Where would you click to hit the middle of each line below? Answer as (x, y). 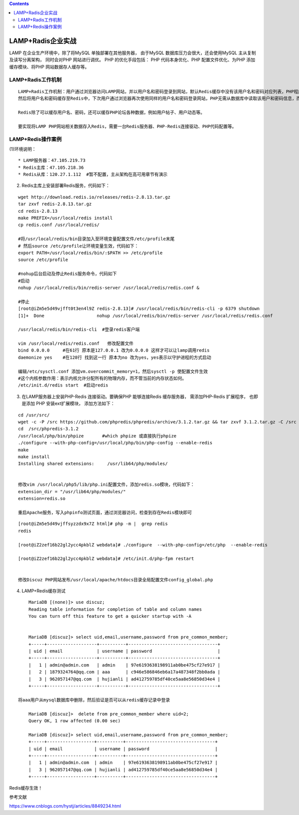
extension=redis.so (42, 499)
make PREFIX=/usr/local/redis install (66, 218)
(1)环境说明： (23, 149)
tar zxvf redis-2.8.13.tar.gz (55, 204)
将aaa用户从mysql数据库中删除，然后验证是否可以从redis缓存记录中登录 (94, 700)
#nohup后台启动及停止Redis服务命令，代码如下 (68, 274)
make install (34, 457)
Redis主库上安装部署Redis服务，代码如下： (66, 186)
